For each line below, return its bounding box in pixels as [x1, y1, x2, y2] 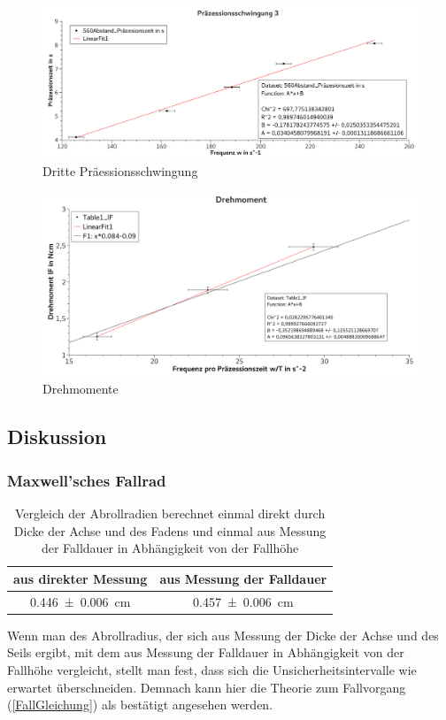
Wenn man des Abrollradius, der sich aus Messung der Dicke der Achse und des [7, 625, 439, 644]
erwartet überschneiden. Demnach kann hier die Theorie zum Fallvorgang [7, 678, 406, 696]
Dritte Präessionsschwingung [42, 162, 198, 180]
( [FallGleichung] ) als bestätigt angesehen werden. [7, 695, 273, 714]
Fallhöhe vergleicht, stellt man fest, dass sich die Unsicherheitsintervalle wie [7, 660, 417, 678]
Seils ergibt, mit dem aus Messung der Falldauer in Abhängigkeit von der [7, 643, 404, 662]
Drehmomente [42, 379, 119, 398]
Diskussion [7, 423, 107, 450]
